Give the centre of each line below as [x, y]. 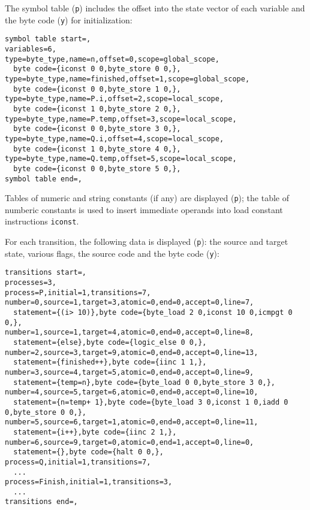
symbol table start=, [48, 39]
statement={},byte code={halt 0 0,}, [88, 452]
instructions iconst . [42, 221]
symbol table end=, [43, 179]
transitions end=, [41, 502]
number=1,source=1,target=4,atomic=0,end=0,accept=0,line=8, [130, 333]
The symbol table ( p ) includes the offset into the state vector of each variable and [155, 8]
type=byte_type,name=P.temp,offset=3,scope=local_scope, [121, 119]
